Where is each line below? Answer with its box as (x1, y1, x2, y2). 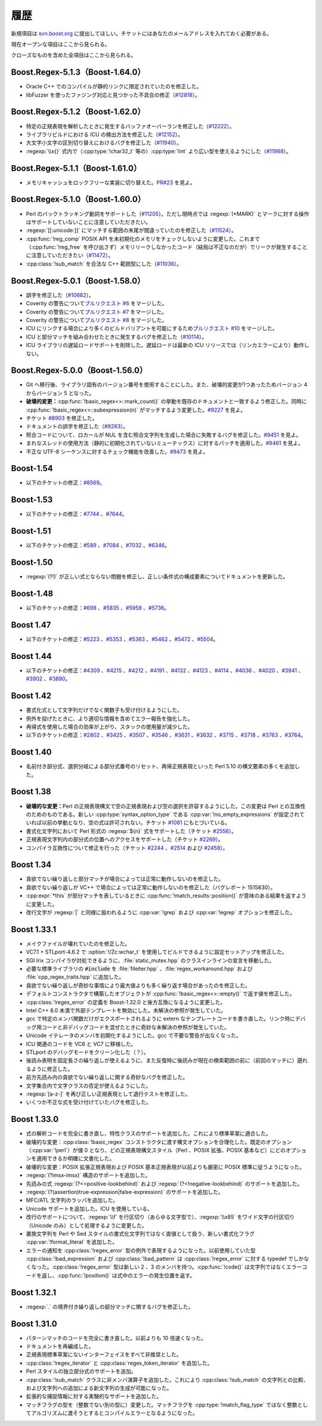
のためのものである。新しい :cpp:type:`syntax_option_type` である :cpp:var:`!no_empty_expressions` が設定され (26, 811, 300, 818)
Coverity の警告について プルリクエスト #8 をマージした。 (26, 316, 168, 323)
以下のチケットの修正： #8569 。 (26, 479, 106, 486)
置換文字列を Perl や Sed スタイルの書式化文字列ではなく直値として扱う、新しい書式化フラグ (26, 1230, 255, 1237)
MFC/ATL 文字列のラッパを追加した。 (26, 1196, 119, 1204)
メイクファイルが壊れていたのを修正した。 (26, 940, 131, 947)
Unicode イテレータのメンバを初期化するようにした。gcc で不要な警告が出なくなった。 (26, 1032, 241, 1039)
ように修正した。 (30, 1065, 73, 1072)
